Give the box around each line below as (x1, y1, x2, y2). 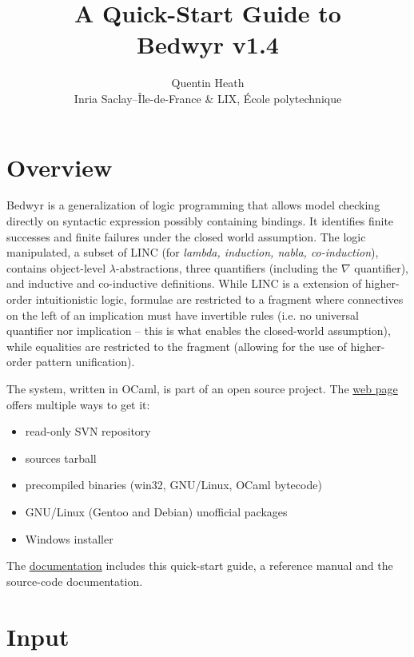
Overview (6, 150, 113, 183)
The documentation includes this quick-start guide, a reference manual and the (6, 557, 393, 574)
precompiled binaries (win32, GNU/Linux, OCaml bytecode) (25, 476, 322, 493)
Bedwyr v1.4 (137, 28, 279, 61)
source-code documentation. (6, 572, 143, 589)
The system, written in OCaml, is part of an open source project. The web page (6, 380, 398, 396)
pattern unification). (35, 353, 135, 370)
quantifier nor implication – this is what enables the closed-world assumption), (6, 322, 391, 339)
